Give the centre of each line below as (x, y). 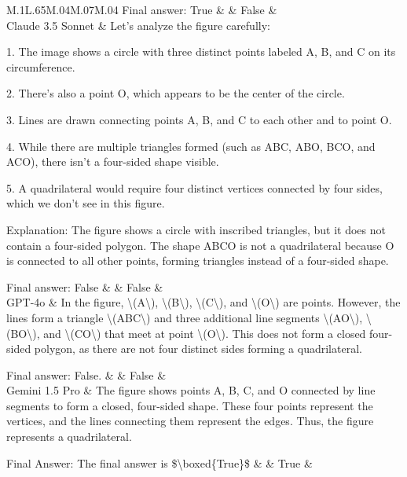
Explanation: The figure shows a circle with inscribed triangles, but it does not (196, 229)
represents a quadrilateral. (69, 437)
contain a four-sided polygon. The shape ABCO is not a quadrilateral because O (200, 245)
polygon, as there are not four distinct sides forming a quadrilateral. (198, 349)
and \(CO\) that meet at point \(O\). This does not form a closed (205, 333)
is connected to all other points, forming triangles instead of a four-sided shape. (198, 261)
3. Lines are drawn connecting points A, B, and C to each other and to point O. (199, 119)
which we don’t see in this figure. (86, 203)
